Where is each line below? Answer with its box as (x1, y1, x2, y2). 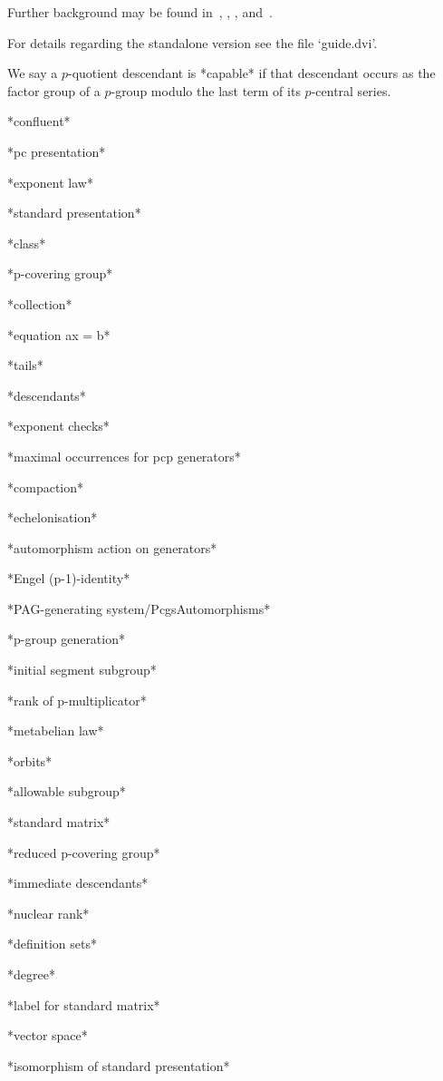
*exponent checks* (7, 416, 110, 435)
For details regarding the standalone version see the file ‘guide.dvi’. (7, 33, 378, 52)
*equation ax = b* (7, 325, 111, 344)
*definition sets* (7, 934, 97, 953)
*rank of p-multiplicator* (7, 690, 147, 709)
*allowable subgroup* (7, 782, 126, 801)
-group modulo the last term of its (111, 81, 301, 100)
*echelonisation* (7, 508, 98, 527)
